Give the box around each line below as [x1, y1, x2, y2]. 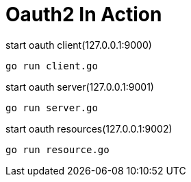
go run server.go [5, 102, 98, 113]
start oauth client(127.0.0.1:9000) [5, 38, 152, 51]
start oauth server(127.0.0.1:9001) [5, 80, 154, 93]
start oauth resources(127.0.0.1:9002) [5, 122, 173, 135]
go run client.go [5, 60, 98, 71]
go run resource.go [5, 144, 110, 155]
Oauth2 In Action [5, 3, 162, 26]
